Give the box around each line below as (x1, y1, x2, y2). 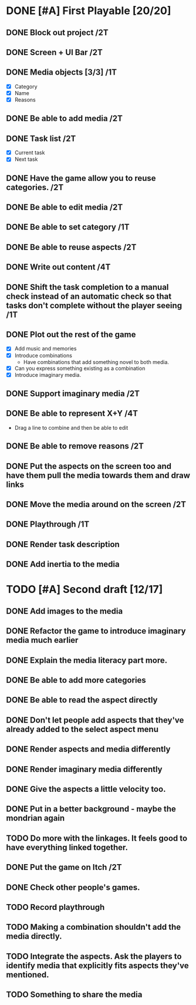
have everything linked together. (6, 842, 128, 852)
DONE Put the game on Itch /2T (6, 862, 122, 872)
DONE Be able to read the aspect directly (6, 695, 158, 705)
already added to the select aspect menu (6, 724, 158, 734)
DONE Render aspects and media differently (6, 744, 171, 754)
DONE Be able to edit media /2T (6, 203, 123, 213)
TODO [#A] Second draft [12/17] (6, 583, 163, 596)
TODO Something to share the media (6, 990, 143, 1000)
